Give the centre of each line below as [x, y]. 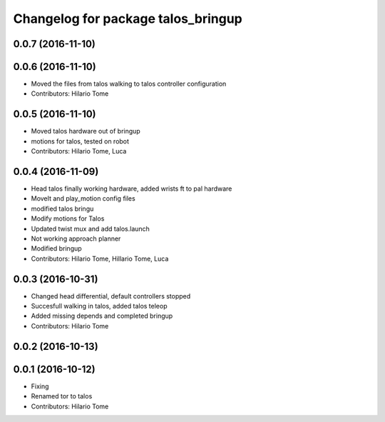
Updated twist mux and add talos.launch [90, 228]
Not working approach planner [76, 238]
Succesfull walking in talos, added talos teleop [99, 306]
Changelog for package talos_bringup [128, 19]
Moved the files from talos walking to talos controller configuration [129, 84]
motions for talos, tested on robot [80, 141]
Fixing [40, 386]
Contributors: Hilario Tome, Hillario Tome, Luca [100, 258]
